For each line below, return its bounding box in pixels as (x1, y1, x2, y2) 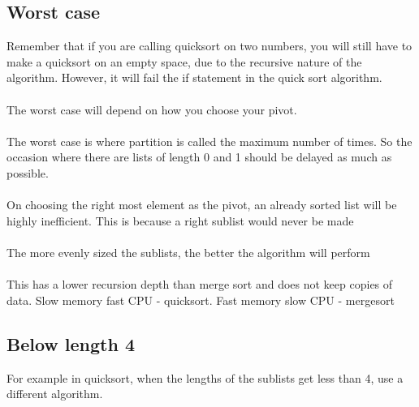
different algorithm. (6, 385, 103, 402)
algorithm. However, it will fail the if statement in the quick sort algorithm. (6, 69, 382, 86)
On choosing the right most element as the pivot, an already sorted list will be (6, 196, 397, 213)
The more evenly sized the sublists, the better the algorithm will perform (6, 243, 370, 260)
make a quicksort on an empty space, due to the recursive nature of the (6, 53, 362, 70)
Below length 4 (6, 331, 136, 356)
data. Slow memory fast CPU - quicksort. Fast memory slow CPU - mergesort (6, 291, 395, 308)
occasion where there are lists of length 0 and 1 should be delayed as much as (6, 148, 392, 165)
